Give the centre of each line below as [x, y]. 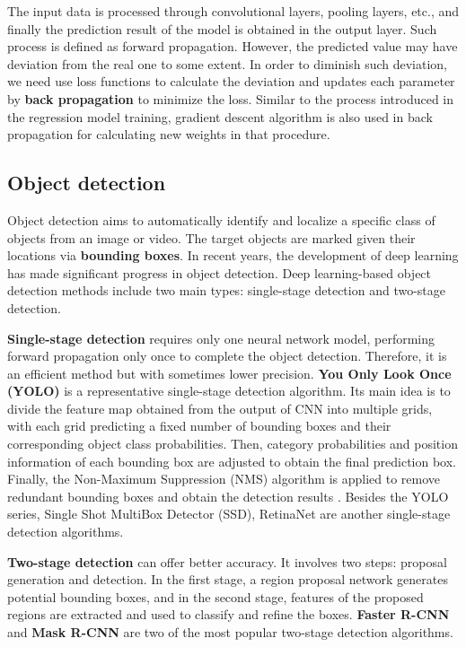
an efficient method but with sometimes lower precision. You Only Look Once [229, 373]
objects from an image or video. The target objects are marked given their [211, 237]
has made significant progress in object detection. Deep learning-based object [220, 272]
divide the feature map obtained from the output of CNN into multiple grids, [220, 408]
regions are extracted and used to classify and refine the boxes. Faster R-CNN [229, 614]
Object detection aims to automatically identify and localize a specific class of [221, 219]
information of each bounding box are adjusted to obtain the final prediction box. [232, 461]
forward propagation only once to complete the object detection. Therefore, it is [227, 356]
